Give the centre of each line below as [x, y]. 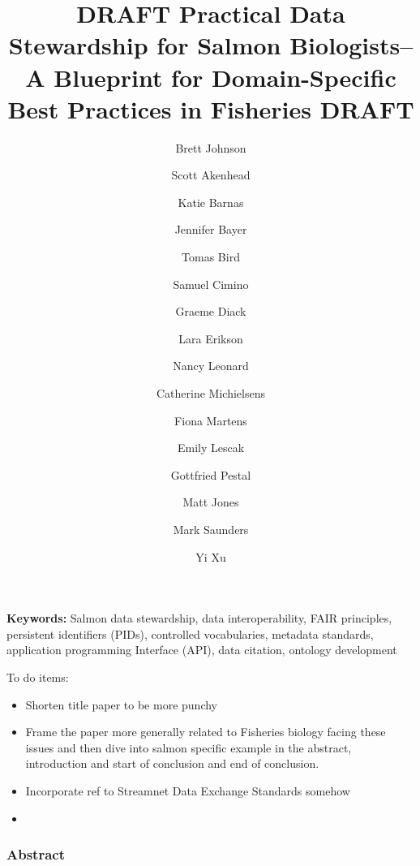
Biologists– [351, 45]
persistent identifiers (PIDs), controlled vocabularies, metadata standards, [190, 633]
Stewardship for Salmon [145, 45]
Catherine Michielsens [211, 393]
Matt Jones [211, 502]
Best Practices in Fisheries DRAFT [211, 108]
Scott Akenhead [211, 175]
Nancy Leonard [211, 366]
